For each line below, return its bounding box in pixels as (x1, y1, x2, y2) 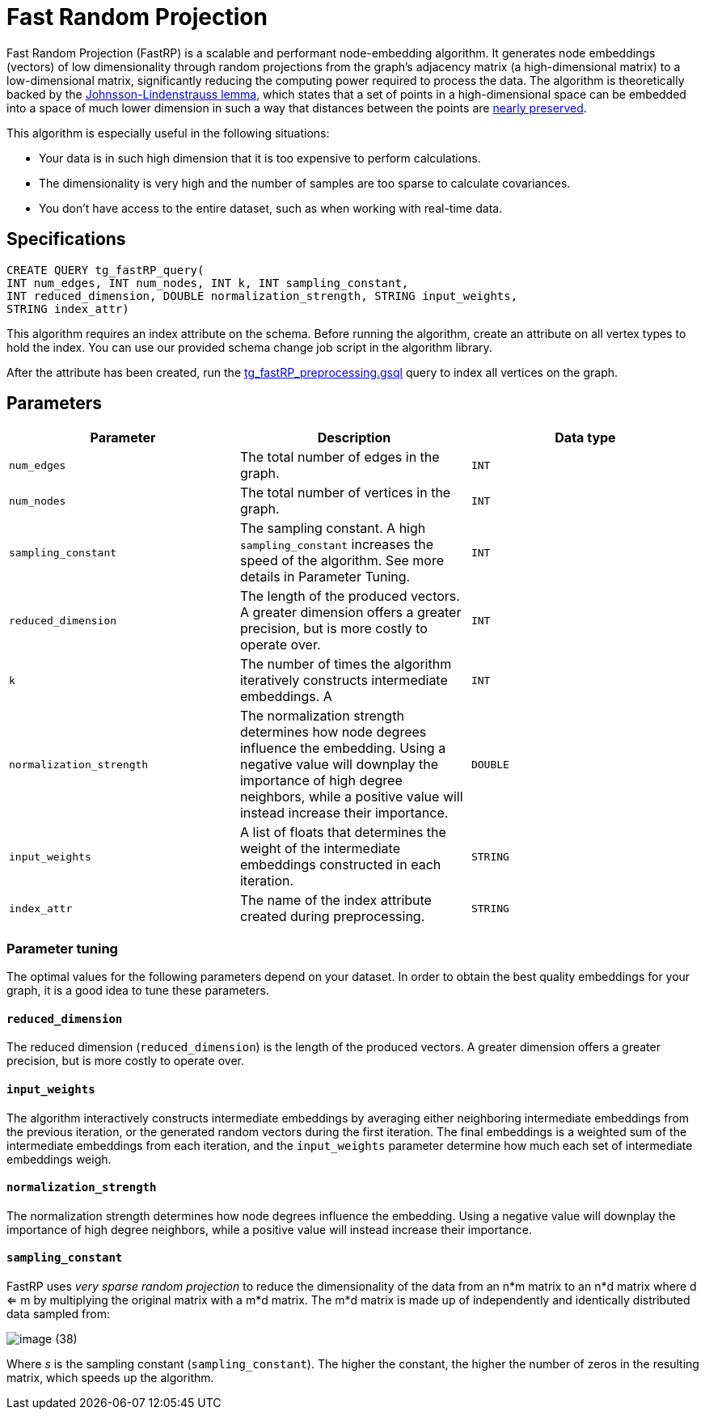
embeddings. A (239, 688, 332, 705)
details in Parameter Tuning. (239, 569, 411, 585)
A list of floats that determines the (239, 824, 446, 841)
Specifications (6, 229, 126, 250)
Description (317, 429, 391, 446)
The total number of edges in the (239, 449, 440, 466)
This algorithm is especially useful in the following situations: (6, 125, 330, 140)
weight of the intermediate (239, 840, 400, 857)
